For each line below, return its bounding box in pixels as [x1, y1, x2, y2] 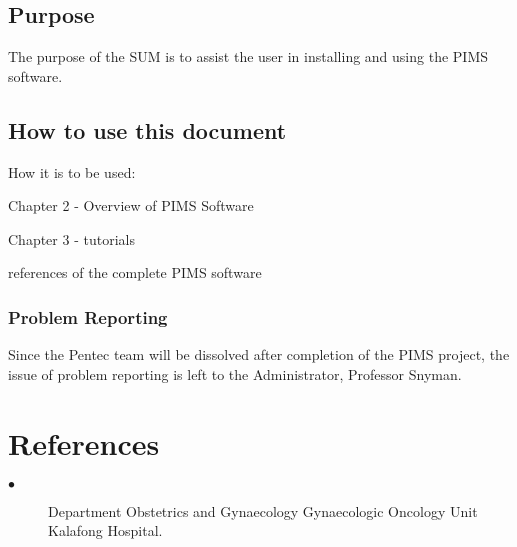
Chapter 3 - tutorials [8, 228, 135, 249]
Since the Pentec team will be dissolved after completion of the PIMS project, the [8, 344, 510, 365]
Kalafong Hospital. [48, 520, 163, 541]
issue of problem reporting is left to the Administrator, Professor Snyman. [8, 363, 462, 384]
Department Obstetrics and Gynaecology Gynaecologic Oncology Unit [48, 500, 478, 521]
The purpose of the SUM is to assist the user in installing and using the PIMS [8, 46, 489, 67]
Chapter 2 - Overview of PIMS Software [8, 195, 254, 216]
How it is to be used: [8, 161, 136, 182]
